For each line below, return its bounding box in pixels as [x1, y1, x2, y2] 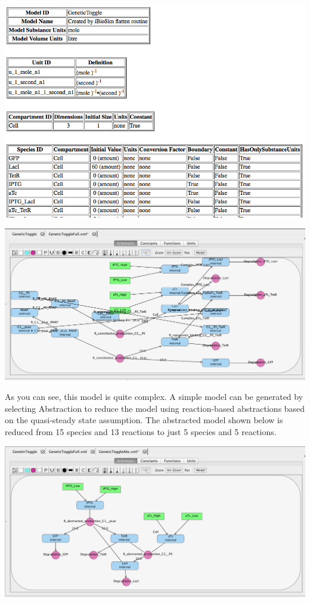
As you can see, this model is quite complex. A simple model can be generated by [5, 390, 303, 403]
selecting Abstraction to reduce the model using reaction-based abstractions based [5, 402, 305, 414]
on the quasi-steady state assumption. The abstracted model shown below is [5, 414, 283, 426]
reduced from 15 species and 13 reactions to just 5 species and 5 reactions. [5, 426, 277, 438]
